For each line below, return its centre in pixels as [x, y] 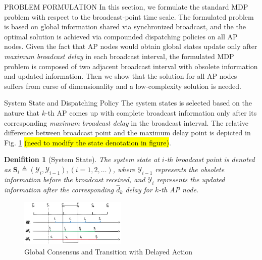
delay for [139, 189]
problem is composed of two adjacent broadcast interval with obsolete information [131, 66]
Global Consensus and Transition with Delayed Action [109, 252]
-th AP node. [179, 189]
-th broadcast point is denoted [209, 159]
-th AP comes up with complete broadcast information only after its [151, 112]
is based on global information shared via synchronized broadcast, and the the [125, 27]
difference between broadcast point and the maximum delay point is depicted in [127, 133]
